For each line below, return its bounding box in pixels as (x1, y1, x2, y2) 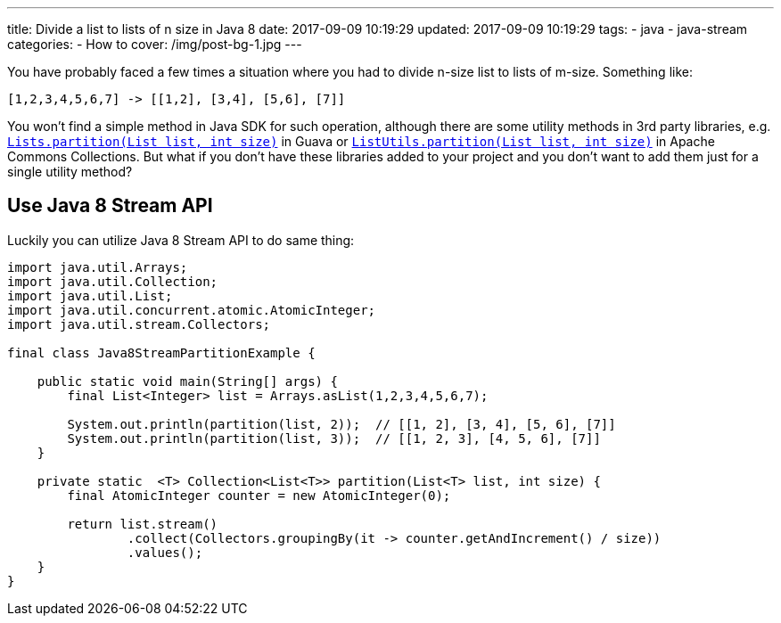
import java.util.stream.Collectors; (7, 316, 271, 332)
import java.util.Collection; (7, 274, 218, 289)
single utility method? (7, 164, 133, 179)
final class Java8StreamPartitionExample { (7, 345, 316, 360)
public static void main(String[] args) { (37, 373, 338, 389)
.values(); (127, 545, 203, 560)
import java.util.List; (7, 288, 173, 303)
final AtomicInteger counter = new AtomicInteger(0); (67, 488, 451, 503)
